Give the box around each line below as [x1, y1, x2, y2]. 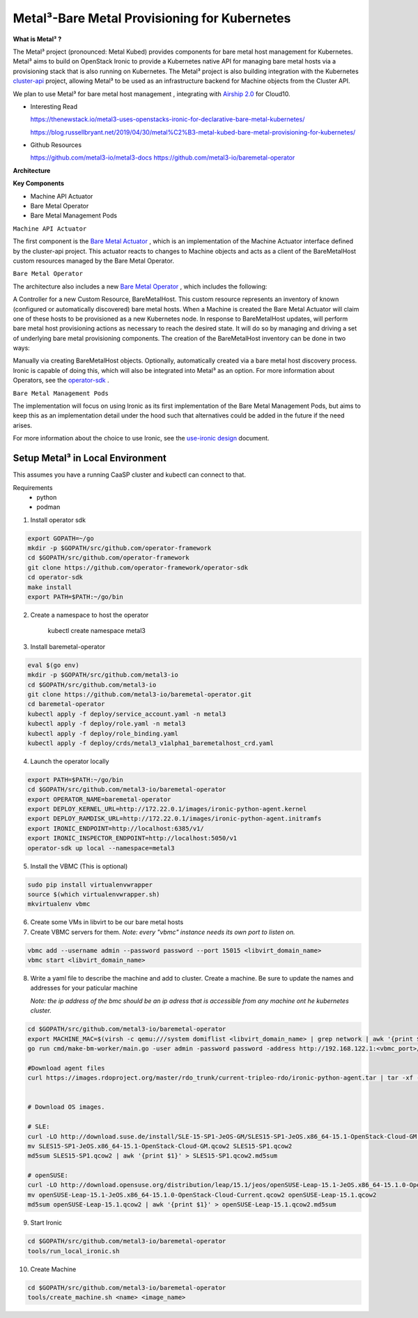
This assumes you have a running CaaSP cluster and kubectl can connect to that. [13, 470, 247, 479]
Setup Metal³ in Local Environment [13, 452, 167, 464]
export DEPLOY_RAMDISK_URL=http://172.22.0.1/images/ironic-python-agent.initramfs [27, 815, 322, 822]
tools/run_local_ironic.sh [27, 1247, 120, 1255]
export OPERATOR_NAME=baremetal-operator [27, 795, 171, 803]
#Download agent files [27, 1064, 105, 1072]
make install [27, 583, 72, 591]
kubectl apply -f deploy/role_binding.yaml [27, 729, 179, 737]
